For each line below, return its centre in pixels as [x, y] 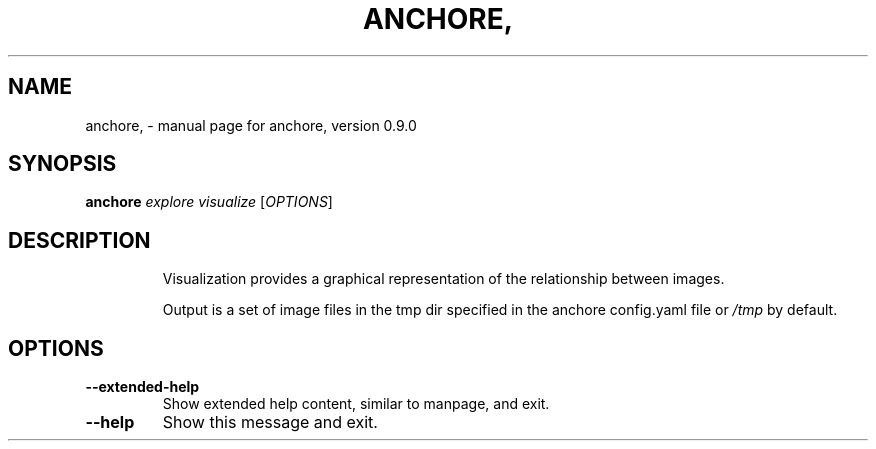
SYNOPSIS [62, 164]
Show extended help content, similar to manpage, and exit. [356, 404]
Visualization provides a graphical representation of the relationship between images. [443, 279]
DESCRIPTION [79, 240]
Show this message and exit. [270, 422]
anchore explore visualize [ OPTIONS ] [209, 202]
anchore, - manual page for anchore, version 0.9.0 [251, 125]
